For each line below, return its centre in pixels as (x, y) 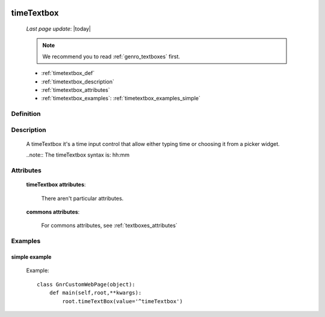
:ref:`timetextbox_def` (68, 73)
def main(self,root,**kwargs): (95, 293)
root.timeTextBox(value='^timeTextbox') (122, 301)
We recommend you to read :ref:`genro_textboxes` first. (111, 56)
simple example (31, 257)
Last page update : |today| (59, 29)
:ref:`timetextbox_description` (78, 82)
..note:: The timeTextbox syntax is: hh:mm (78, 155)
